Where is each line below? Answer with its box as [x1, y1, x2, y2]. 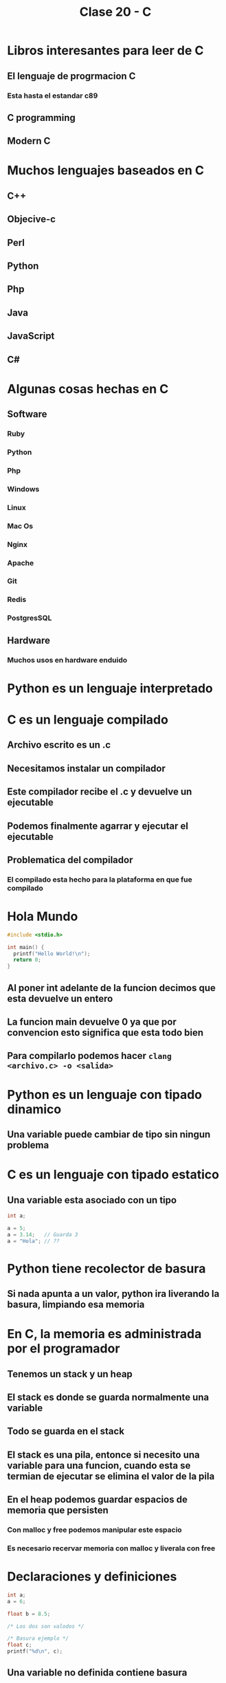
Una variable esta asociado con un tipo [7, 1194, 177, 1206]
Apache [7, 558, 34, 568]
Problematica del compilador [7, 854, 133, 866]
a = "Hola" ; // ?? [7, 1238, 60, 1245]
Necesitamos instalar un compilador [7, 762, 166, 774]
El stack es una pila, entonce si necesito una [7, 1449, 201, 1460]
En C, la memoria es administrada [7, 1326, 202, 1342]
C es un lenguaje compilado [7, 712, 168, 727]
